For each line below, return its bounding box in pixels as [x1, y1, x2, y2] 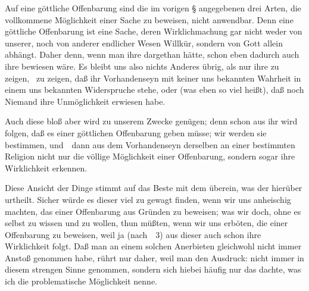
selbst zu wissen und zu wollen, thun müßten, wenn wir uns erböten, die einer [5, 217, 288, 229]
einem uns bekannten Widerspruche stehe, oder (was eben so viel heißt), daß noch [5, 83, 304, 96]
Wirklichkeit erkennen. [5, 161, 88, 174]
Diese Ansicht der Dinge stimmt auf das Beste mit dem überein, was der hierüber [5, 182, 302, 194]
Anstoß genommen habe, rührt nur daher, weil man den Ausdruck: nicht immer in [5, 251, 304, 264]
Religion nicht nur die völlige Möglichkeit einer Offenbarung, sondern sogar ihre [5, 150, 295, 162]
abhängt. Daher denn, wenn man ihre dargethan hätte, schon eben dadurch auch [5, 48, 299, 61]
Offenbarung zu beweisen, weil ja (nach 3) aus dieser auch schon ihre [5, 228, 261, 240]
